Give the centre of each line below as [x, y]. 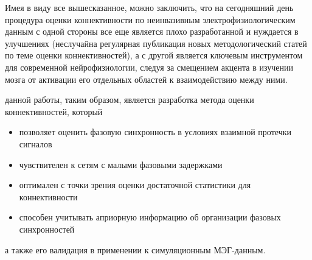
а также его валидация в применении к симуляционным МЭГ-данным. [135, 249]
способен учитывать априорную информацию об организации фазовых [150, 217]
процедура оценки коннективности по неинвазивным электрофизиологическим [150, 19]
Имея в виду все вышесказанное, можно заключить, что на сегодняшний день [149, 7]
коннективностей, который [54, 111]
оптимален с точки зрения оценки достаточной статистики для [135, 185]
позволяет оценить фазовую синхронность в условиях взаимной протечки [155, 132]
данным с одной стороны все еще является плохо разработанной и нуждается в [152, 31]
